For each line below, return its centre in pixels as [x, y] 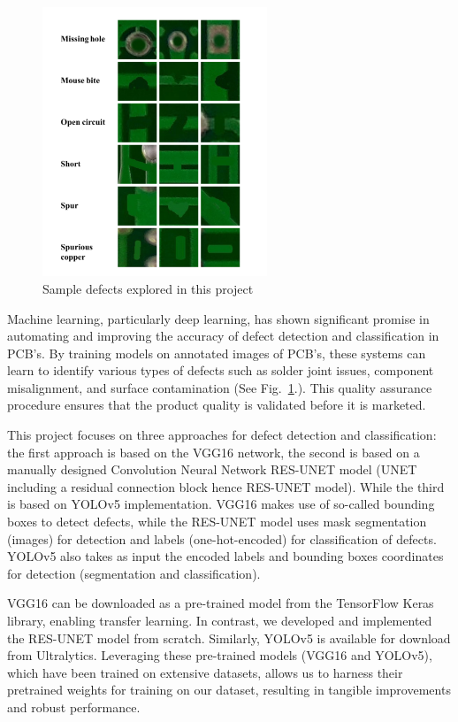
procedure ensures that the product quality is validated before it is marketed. [217, 405]
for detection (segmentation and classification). [134, 573]
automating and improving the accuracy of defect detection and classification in [223, 336]
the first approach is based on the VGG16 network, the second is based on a [214, 452]
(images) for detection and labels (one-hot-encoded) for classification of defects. [222, 538]
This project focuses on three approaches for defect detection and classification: [222, 435]
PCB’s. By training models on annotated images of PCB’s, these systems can [217, 353]
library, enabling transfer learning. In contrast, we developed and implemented [220, 620]
